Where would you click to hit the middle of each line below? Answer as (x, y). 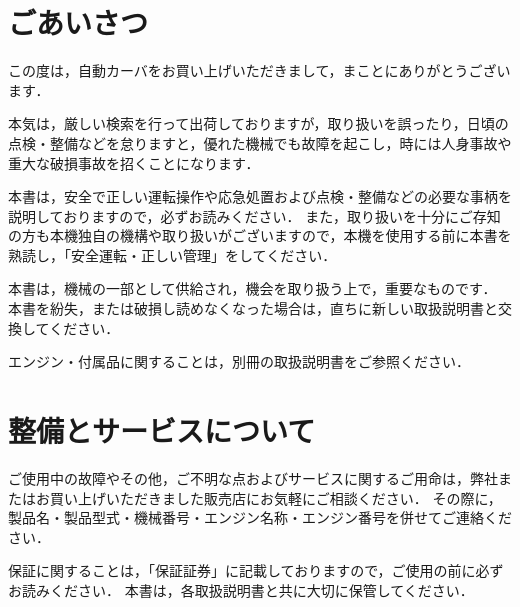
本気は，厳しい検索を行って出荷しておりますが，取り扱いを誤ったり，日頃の (258, 123)
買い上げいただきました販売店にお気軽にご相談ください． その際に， (275, 497)
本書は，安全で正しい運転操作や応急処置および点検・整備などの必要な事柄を (260, 196)
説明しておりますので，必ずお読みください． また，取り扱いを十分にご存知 (254, 215)
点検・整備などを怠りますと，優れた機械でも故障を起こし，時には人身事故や (260, 142)
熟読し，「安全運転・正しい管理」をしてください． (172, 254)
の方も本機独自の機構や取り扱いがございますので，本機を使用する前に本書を (260, 235)
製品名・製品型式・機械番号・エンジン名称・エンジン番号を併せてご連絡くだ (260, 517)
